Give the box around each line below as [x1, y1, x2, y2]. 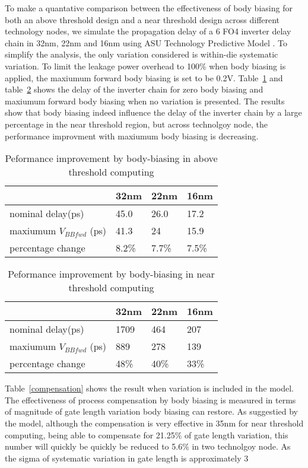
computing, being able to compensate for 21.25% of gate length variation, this [5, 428, 288, 441]
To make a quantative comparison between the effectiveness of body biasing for [5, 2, 293, 14]
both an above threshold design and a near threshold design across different [5, 13, 280, 26]
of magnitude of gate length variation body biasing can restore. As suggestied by [5, 405, 299, 418]
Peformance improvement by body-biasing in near [8, 267, 215, 281]
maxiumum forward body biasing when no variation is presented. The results [5, 94, 285, 107]
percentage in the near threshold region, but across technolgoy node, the [5, 117, 268, 130]
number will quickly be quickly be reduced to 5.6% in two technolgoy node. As [5, 440, 291, 453]
